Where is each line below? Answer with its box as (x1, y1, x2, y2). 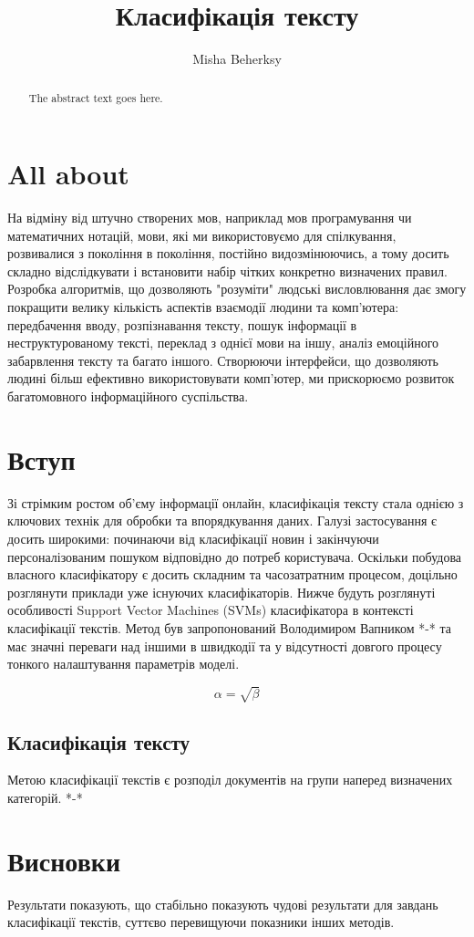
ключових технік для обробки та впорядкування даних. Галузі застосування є (7, 511, 438, 530)
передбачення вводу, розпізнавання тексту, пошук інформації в (7, 315, 357, 334)
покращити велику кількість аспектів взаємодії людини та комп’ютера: (7, 297, 399, 317)
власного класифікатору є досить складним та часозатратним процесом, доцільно (7, 565, 458, 584)
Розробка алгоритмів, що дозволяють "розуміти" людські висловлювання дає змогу (7, 279, 467, 298)
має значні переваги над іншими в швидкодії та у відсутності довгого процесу (7, 636, 442, 655)
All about (7, 155, 129, 193)
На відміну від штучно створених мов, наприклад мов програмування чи (7, 208, 412, 227)
